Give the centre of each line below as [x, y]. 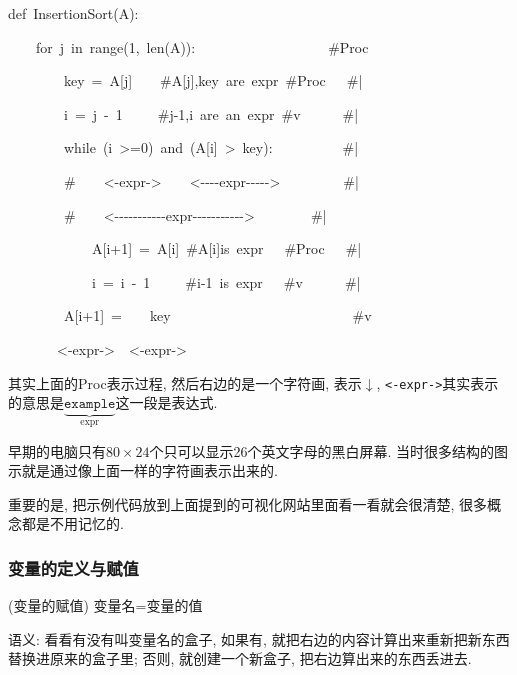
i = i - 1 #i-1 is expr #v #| [226, 281]
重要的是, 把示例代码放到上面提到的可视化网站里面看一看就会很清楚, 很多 [248, 503]
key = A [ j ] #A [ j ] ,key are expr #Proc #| [213, 80]
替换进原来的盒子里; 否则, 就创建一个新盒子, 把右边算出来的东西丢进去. [240, 658]
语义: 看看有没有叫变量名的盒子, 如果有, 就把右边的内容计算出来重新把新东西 [259, 638]
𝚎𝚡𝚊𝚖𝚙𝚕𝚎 [90, 404]
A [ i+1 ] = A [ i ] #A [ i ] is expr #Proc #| [226, 248]
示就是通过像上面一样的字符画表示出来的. [143, 470]
